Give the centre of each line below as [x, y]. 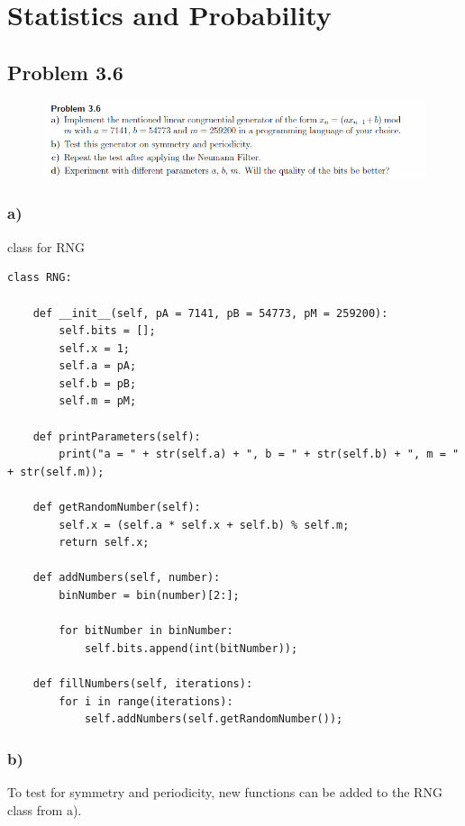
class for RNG [46, 246]
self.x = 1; [95, 348]
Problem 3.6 [65, 72]
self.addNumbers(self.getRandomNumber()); [214, 719]
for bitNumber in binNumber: [146, 631]
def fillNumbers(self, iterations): [143, 683]
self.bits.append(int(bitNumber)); [191, 648]
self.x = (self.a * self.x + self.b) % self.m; [204, 525]
